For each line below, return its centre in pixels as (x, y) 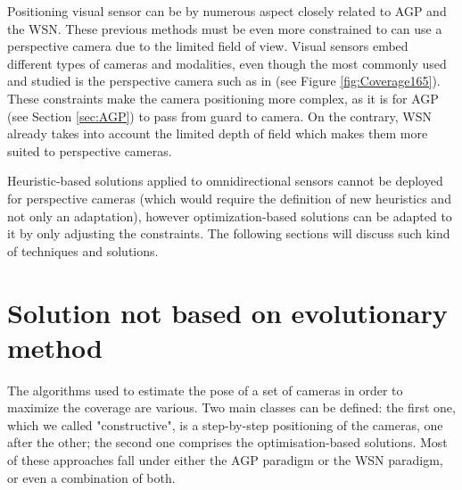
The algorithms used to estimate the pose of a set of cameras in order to (205, 390)
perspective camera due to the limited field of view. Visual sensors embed (208, 46)
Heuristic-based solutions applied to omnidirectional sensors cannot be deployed (225, 181)
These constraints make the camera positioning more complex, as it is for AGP (223, 98)
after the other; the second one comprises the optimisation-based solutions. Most (227, 442)
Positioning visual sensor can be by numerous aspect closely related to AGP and (227, 11)
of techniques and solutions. (83, 250)
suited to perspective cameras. (90, 150)
